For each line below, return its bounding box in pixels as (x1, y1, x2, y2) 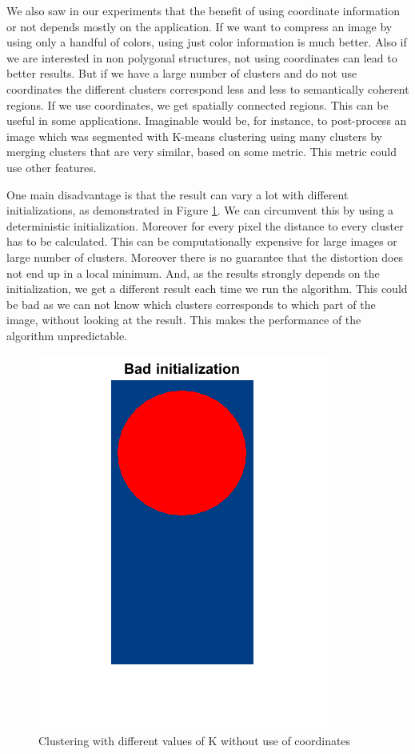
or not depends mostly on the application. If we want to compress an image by (6, 18, 393, 34)
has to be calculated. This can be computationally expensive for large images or (6, 233, 397, 250)
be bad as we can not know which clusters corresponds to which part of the (6, 295, 376, 312)
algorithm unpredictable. (6, 327, 128, 343)
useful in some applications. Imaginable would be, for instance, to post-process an (6, 112, 407, 129)
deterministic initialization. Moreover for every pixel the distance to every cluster (6, 217, 404, 234)
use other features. (6, 158, 97, 175)
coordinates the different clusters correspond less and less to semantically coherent (6, 80, 409, 97)
